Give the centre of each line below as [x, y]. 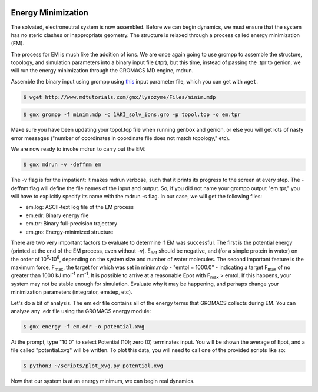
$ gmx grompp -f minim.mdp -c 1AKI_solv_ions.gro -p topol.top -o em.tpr [132, 114]
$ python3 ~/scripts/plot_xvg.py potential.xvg [93, 366]
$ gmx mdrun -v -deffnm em [62, 165]
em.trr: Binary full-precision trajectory [72, 224]
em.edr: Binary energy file [57, 215]
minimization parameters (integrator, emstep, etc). [72, 292]
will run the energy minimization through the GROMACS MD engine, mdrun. [102, 71]
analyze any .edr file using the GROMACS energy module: [81, 311]
